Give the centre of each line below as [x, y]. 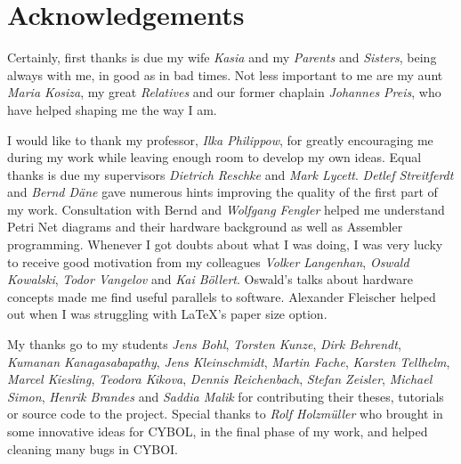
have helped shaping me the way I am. [112, 109]
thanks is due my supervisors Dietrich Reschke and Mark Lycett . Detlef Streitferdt [230, 174]
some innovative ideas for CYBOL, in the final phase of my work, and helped [218, 431]
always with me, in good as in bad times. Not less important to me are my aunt [225, 74]
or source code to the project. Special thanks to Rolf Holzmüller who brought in [225, 414]
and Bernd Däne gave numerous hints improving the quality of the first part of [222, 192]
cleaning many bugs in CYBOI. [93, 448]
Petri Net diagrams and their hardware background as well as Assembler [205, 227]
